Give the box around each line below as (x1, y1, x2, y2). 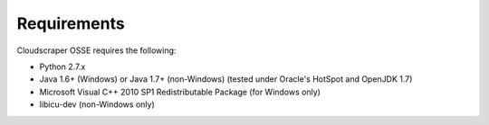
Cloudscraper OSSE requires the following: (16, 45, 177, 56)
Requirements (16, 13, 126, 33)
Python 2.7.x (39, 61, 86, 72)
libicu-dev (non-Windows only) (39, 99, 155, 110)
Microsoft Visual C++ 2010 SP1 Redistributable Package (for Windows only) (39, 86, 321, 97)
